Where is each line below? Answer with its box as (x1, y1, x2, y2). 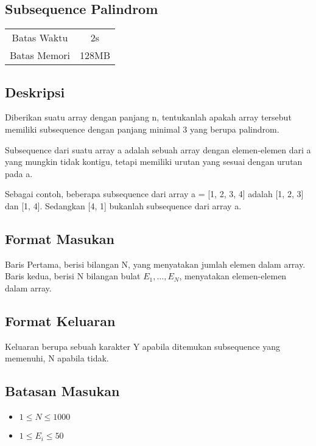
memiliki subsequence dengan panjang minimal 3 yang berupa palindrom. (5, 123, 279, 135)
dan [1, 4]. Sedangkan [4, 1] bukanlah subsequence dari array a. (5, 199, 242, 212)
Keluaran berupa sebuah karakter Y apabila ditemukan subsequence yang (5, 340, 280, 352)
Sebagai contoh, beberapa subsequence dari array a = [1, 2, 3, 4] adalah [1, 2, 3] (5, 187, 304, 200)
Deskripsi (5, 82, 65, 101)
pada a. (5, 167, 33, 179)
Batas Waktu (12, 30, 68, 45)
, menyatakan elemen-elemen (179, 270, 287, 282)
